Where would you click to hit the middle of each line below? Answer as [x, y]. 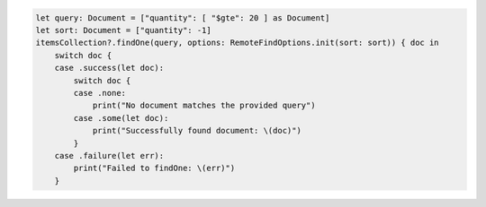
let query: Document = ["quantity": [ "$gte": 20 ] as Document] [183, 17]
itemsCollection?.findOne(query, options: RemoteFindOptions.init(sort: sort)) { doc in [238, 43]
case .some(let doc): [121, 118]
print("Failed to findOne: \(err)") [154, 168]
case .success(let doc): [109, 68]
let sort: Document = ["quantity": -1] [123, 30]
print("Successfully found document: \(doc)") [197, 131]
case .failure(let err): [109, 155]
